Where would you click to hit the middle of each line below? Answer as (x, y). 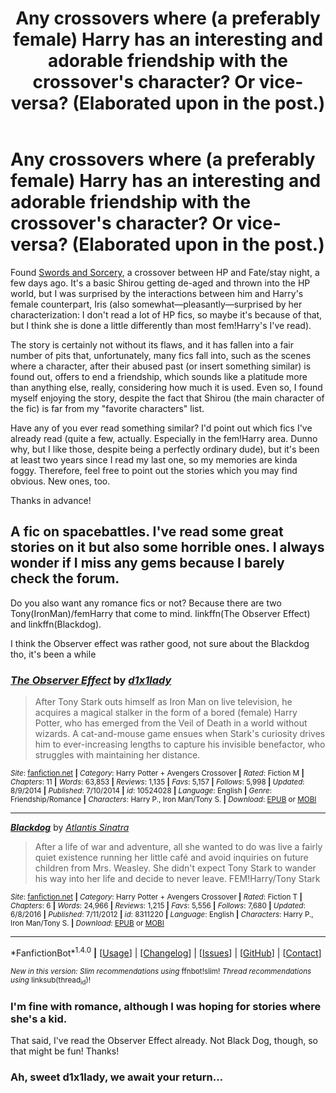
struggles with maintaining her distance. (117, 755)
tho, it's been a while (53, 654)
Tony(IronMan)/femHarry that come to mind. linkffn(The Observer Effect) (160, 613)
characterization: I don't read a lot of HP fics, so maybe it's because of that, (166, 314)
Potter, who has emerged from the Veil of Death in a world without (171, 723)
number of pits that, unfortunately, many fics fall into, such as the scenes (161, 355)
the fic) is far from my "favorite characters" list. (107, 408)
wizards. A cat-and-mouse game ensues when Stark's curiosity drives (180, 734)
